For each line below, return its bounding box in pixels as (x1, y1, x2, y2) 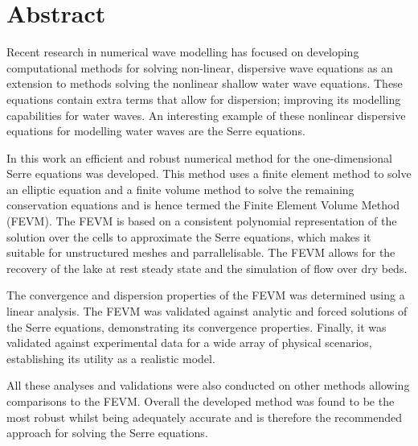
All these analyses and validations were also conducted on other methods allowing (6, 377, 410, 394)
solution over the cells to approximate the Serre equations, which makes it (6, 228, 371, 245)
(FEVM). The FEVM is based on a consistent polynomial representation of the (6, 213, 397, 229)
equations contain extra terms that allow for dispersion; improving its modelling (6, 90, 401, 107)
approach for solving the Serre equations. (6, 424, 208, 441)
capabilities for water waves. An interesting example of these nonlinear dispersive (6, 106, 406, 123)
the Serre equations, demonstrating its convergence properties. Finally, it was (6, 318, 387, 335)
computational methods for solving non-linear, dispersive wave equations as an (6, 59, 393, 76)
